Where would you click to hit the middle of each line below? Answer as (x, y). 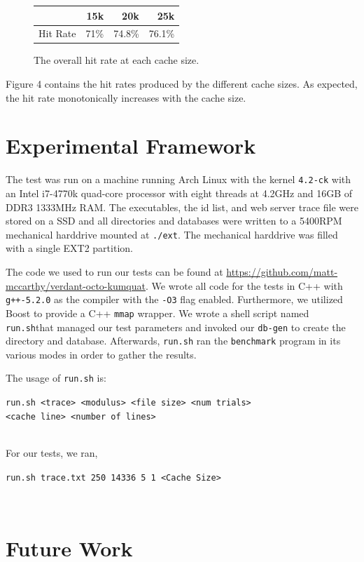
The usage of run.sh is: (56, 378)
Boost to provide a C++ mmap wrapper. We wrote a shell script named (157, 313)
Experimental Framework (131, 146)
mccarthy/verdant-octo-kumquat (76, 285)
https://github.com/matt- (282, 272)
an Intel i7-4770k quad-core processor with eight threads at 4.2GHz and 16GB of (179, 193)
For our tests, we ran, (52, 453)
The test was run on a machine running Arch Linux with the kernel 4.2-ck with (178, 179)
